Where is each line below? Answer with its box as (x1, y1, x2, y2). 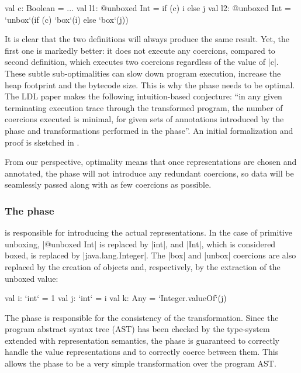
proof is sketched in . (5, 136, 79, 148)
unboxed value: (5, 272, 58, 284)
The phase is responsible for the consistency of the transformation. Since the (5, 311, 279, 323)
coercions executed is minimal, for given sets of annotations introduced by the (5, 113, 284, 125)
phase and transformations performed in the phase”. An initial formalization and (5, 124, 293, 136)
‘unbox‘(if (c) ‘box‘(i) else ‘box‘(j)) (5, 13, 129, 25)
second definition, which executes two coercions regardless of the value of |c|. (5, 56, 279, 68)
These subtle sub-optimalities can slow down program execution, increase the (5, 67, 281, 79)
